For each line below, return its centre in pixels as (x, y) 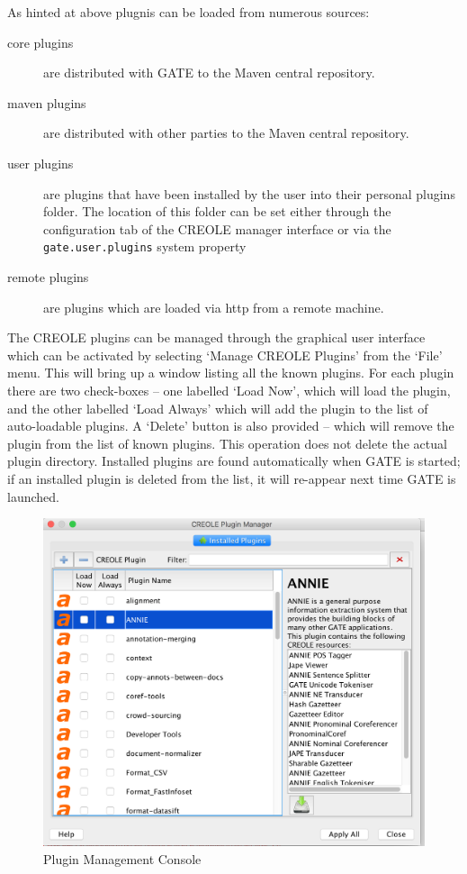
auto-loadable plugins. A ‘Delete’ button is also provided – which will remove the (231, 426)
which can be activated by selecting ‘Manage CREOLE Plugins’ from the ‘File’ (225, 355)
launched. (33, 496)
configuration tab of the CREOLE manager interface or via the (217, 228)
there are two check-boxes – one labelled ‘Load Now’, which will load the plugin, (229, 390)
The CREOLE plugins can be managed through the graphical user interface (216, 337)
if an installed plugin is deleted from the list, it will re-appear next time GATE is (232, 478)
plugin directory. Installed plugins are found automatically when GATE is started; (234, 461)
